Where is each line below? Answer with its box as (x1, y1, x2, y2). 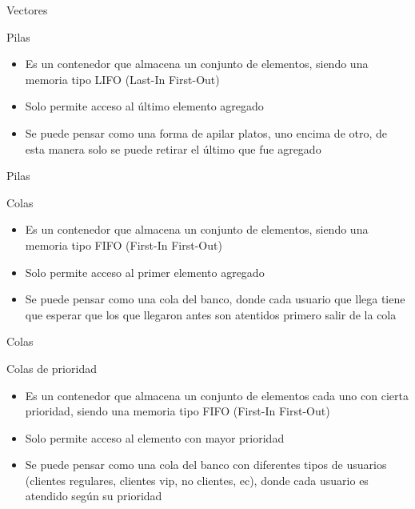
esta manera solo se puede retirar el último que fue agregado (25, 140, 321, 157)
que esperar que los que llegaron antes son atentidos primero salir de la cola (25, 306, 397, 323)
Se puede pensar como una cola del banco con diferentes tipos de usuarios (25, 456, 387, 473)
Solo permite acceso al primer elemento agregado (25, 263, 265, 280)
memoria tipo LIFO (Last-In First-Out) (25, 70, 220, 87)
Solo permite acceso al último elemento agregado (25, 98, 264, 114)
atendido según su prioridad (25, 487, 162, 504)
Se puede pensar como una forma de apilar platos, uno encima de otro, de (25, 124, 387, 141)
